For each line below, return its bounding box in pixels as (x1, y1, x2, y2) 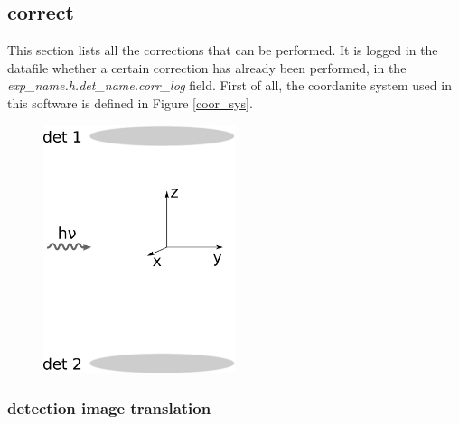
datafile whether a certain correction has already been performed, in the (7, 58, 407, 77)
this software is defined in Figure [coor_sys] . (7, 93, 253, 112)
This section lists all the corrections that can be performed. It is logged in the (7, 41, 438, 60)
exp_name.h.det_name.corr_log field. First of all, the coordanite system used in (7, 76, 452, 95)
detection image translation (7, 397, 211, 419)
